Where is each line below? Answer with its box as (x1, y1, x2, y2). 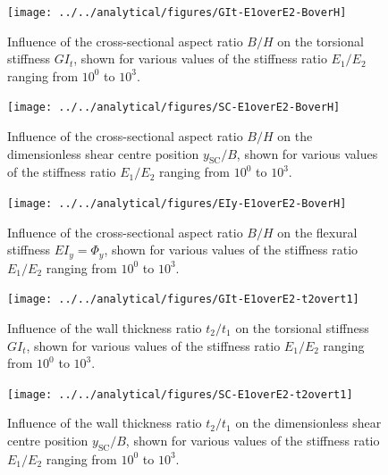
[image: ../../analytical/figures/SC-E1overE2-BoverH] (7, 101, 341, 114)
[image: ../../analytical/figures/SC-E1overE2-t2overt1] (7, 387, 353, 401)
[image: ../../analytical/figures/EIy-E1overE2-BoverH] (7, 197, 347, 211)
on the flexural (277, 222, 358, 241)
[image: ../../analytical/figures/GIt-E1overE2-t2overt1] (7, 293, 359, 306)
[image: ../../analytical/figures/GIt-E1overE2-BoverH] (7, 6, 347, 19)
